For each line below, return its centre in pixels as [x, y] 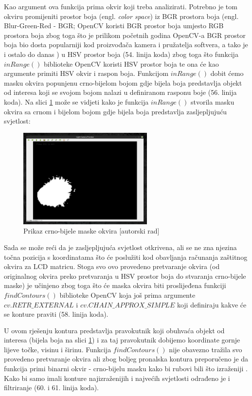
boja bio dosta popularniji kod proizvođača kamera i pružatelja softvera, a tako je [126, 45]
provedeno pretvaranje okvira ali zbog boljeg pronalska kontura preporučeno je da [126, 359]
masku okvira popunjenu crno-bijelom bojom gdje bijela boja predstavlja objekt [123, 82]
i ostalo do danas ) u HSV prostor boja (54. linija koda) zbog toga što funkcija [121, 54]
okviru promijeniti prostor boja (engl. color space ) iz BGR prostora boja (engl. [121, 16]
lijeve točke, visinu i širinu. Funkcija [58, 349]
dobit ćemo [227, 73]
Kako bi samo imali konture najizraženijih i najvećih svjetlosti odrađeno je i [117, 378]
